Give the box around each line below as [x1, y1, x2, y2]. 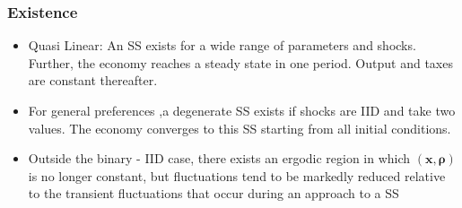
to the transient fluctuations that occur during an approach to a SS [28, 184, 399, 203]
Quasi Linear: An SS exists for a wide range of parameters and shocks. [28, 36, 416, 55]
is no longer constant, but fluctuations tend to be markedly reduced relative [28, 166, 446, 185]
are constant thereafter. [28, 71, 158, 90]
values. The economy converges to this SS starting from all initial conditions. [28, 118, 451, 137]
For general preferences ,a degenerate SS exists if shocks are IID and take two [28, 101, 456, 119]
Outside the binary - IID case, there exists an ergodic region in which [28, 149, 411, 168]
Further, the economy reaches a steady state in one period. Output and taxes [28, 53, 453, 72]
